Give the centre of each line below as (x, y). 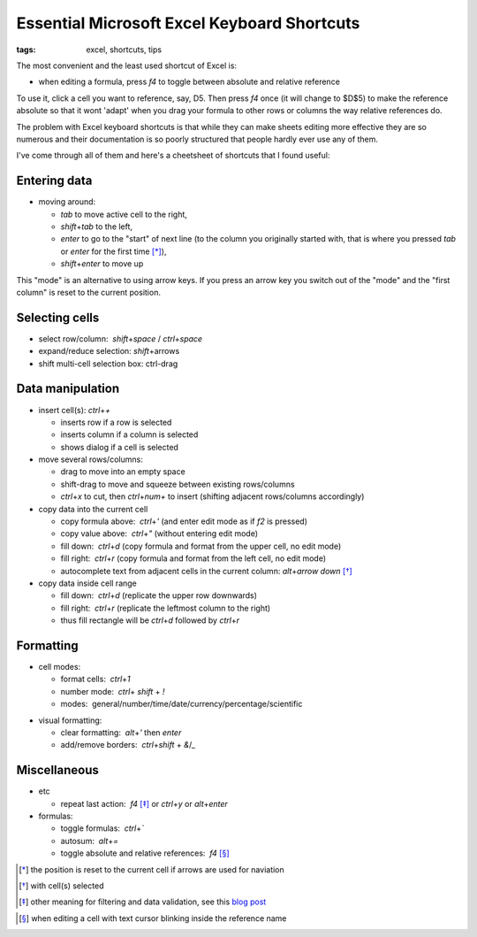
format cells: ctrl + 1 (96, 679)
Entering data (54, 181)
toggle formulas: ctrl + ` (102, 828)
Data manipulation (68, 389)
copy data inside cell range (87, 583)
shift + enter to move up (102, 264)
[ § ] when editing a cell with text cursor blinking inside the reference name (153, 918)
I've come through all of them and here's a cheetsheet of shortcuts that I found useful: (173, 156)
